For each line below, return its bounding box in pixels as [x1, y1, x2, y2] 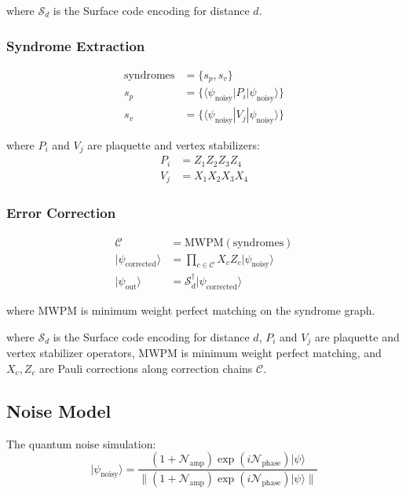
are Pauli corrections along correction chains [39, 359, 253, 376]
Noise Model [6, 398, 112, 422]
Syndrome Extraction [6, 35, 145, 55]
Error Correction [6, 203, 116, 223]
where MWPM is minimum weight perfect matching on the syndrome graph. [6, 302, 375, 319]
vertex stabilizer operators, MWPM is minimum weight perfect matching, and [6, 345, 382, 361]
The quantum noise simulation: [6, 435, 156, 452]
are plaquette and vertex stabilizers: [87, 136, 260, 153]
